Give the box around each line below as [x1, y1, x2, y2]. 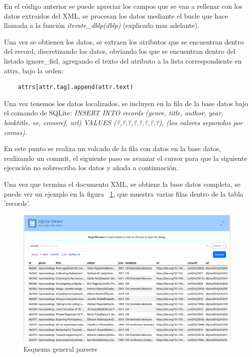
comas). [4, 127, 27, 137]
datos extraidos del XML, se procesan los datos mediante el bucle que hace [4, 10, 228, 21]
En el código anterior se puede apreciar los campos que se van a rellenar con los [4, 1, 243, 11]
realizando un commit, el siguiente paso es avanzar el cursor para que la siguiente [4, 153, 247, 163]
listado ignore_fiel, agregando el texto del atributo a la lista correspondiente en [4, 55, 242, 66]
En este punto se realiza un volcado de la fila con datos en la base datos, [4, 143, 221, 154]
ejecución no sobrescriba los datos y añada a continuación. [4, 162, 178, 173]
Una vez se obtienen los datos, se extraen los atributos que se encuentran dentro [4, 36, 244, 46]
